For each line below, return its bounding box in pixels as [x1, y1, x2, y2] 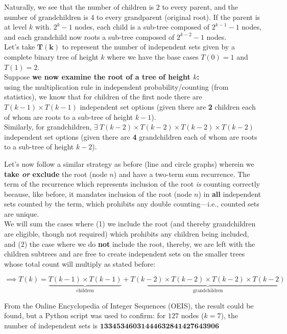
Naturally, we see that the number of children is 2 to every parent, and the [4, 2, 238, 12]
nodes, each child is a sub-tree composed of [75, 21, 210, 32]
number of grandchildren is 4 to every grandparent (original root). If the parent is [4, 11, 260, 22]
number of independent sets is [4, 320, 98, 331]
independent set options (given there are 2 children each [80, 101, 256, 112]
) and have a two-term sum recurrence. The [113, 168, 250, 179]
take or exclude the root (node [4, 168, 107, 179]
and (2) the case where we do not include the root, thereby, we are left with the [4, 238, 255, 249]
